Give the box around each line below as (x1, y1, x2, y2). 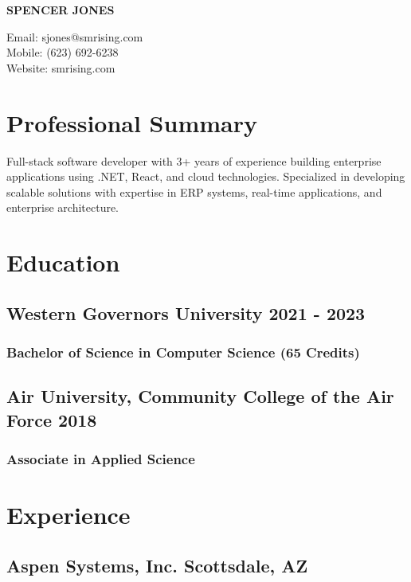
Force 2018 (6, 407, 97, 432)
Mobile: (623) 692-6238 (6, 44, 119, 61)
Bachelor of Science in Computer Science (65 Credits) (6, 342, 360, 361)
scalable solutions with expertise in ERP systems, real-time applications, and (6, 183, 382, 200)
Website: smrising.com (6, 59, 115, 76)
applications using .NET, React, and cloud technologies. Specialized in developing (6, 168, 405, 185)
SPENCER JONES (6, 2, 115, 18)
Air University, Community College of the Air (6, 384, 394, 408)
